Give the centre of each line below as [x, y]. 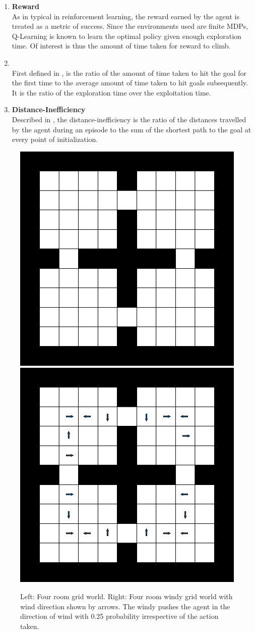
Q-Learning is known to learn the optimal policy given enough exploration [126, 36]
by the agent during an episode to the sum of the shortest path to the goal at [132, 129]
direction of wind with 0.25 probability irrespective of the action [119, 616]
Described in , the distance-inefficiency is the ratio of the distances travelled [129, 119]
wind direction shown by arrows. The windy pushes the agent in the [125, 606]
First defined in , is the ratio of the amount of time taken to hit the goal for [129, 72]
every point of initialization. [55, 139]
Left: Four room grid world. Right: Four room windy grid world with [126, 596]
